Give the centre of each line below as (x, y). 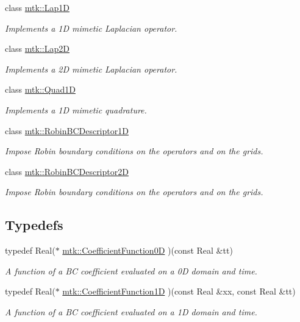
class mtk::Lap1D (37, 7)
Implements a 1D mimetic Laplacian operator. (91, 28)
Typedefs (34, 225)
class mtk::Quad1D (40, 89)
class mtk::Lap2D (37, 48)
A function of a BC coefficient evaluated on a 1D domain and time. (131, 311)
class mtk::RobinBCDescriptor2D (67, 171)
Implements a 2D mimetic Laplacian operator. (91, 69)
